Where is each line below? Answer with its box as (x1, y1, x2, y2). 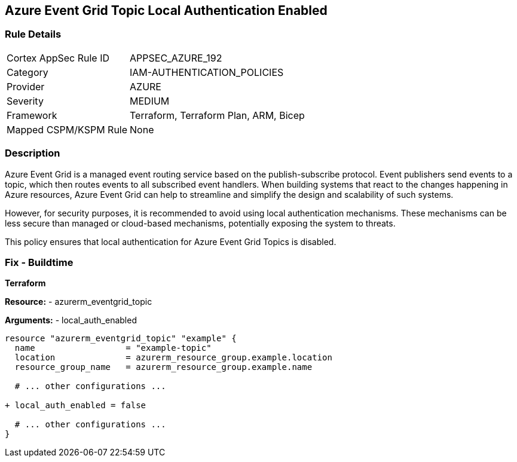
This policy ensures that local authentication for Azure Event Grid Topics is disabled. (5, 236, 336, 247)
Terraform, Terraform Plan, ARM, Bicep (130, 109, 305, 121)
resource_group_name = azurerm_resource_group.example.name (14, 362, 313, 372)
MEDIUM (130, 94, 170, 107)
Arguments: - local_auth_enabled (5, 315, 137, 326)
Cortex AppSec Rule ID (7, 51, 110, 64)
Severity (7, 94, 44, 107)
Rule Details (5, 28, 62, 41)
